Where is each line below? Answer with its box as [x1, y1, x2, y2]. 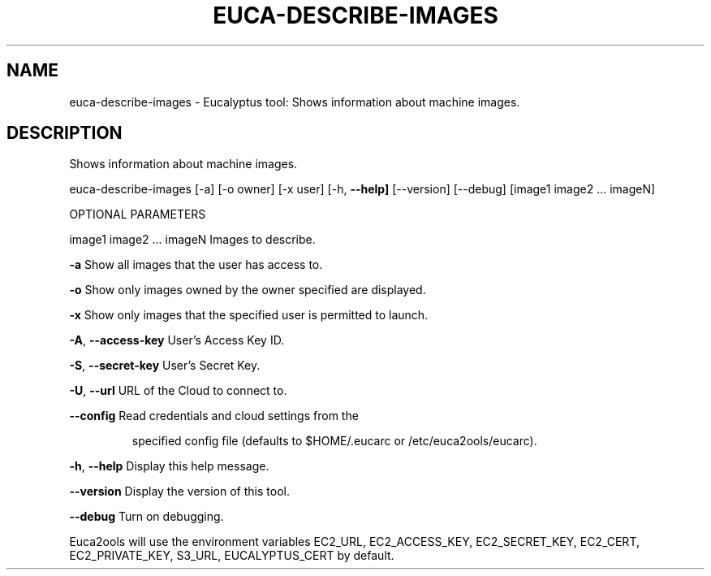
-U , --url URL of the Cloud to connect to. [69, 383, 287, 398]
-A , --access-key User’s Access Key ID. [69, 333, 285, 348]
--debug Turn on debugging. [69, 509, 224, 524]
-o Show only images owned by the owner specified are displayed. [69, 283, 426, 297]
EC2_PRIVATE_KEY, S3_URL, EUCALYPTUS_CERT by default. [69, 548, 394, 563]
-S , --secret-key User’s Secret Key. [69, 358, 261, 373]
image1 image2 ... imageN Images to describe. [69, 232, 316, 247]
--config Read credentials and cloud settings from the [69, 409, 359, 423]
